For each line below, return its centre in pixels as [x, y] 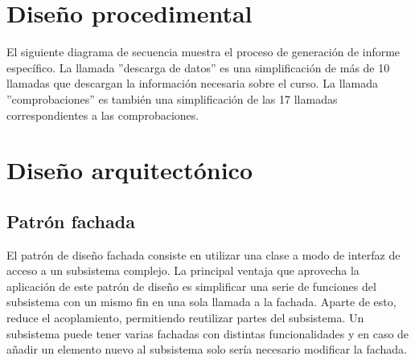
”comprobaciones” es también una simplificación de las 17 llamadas [172, 98]
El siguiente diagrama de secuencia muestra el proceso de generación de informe [203, 52]
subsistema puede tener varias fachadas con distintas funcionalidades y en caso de [208, 333]
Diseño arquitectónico [129, 170]
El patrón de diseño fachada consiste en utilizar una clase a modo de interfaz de [203, 254]
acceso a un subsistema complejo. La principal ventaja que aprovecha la [183, 270]
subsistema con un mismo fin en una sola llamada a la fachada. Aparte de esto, [201, 302]
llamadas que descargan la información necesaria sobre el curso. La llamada [192, 83]
